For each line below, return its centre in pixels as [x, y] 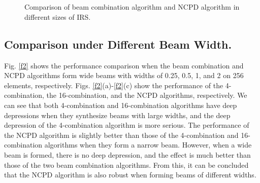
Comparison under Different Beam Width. [118, 44]
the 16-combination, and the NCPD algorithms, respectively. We [147, 95]
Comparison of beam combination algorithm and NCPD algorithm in [132, 7]
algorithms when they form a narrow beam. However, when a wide [148, 145]
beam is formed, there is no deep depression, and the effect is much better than [127, 154]
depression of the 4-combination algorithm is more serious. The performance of [127, 125]
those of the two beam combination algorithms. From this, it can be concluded [126, 164]
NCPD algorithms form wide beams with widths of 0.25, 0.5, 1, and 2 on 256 [124, 75]
